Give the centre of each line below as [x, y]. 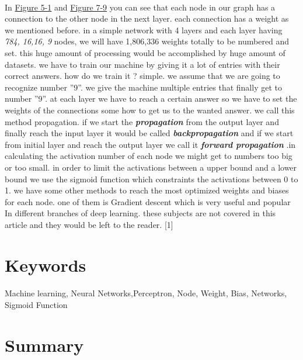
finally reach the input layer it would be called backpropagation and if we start [149, 133]
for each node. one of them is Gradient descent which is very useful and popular [148, 201]
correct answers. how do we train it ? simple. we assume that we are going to [142, 76]
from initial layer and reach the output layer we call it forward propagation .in [150, 144]
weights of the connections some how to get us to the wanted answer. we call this [150, 110]
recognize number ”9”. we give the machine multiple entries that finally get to [143, 87]
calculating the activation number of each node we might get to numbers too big [149, 156]
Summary [44, 345]
